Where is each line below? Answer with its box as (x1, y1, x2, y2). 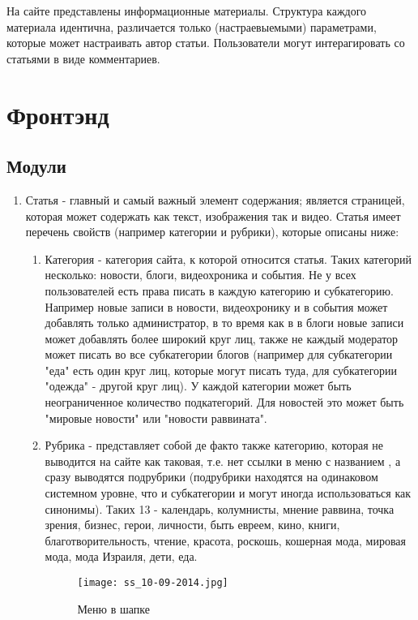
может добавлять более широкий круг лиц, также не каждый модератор (45, 329, 399, 347)
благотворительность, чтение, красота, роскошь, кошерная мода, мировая (45, 532, 406, 549)
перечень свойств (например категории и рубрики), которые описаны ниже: (25, 223, 399, 240)
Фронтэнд (6, 97, 109, 131)
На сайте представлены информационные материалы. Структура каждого (6, 2, 367, 19)
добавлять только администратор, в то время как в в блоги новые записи (45, 314, 404, 331)
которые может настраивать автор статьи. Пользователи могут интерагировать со (6, 34, 405, 51)
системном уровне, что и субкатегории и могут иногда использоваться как (45, 484, 411, 502)
